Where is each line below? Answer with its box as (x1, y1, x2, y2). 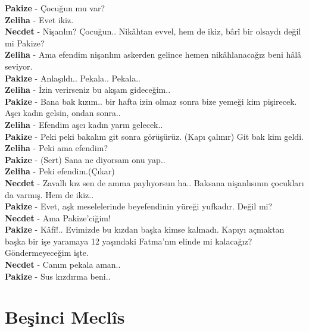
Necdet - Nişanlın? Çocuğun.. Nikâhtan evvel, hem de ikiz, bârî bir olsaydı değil (5, 25, 301, 37)
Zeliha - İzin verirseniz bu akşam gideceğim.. (5, 83, 171, 96)
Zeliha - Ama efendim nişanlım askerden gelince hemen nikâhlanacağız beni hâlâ (5, 48, 302, 61)
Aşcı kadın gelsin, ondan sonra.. (5, 107, 121, 119)
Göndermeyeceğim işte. (5, 246, 89, 259)
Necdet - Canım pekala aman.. (5, 258, 121, 271)
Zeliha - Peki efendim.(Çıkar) (5, 165, 115, 177)
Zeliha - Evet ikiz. (5, 13, 74, 26)
